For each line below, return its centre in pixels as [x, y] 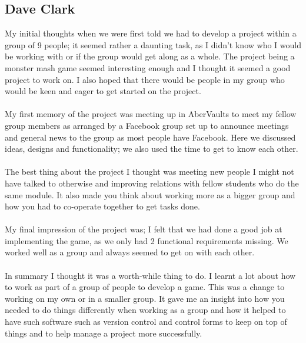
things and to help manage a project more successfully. [104, 333]
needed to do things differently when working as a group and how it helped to [145, 310]
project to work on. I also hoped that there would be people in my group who [145, 79]
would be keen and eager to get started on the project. [103, 91]
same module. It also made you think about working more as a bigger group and [150, 194]
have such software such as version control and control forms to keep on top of [146, 322]
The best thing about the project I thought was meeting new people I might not [149, 171]
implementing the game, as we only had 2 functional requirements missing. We [147, 240]
